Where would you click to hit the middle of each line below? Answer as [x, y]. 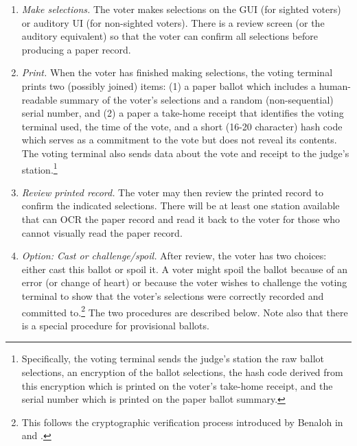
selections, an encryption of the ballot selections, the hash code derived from [182, 372]
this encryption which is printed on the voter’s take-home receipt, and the [177, 385]
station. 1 [39, 168]
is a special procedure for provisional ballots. [115, 325]
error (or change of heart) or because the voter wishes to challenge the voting [184, 282]
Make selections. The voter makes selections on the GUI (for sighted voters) [181, 9]
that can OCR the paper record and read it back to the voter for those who [181, 219]
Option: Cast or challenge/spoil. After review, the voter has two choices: [174, 256]
